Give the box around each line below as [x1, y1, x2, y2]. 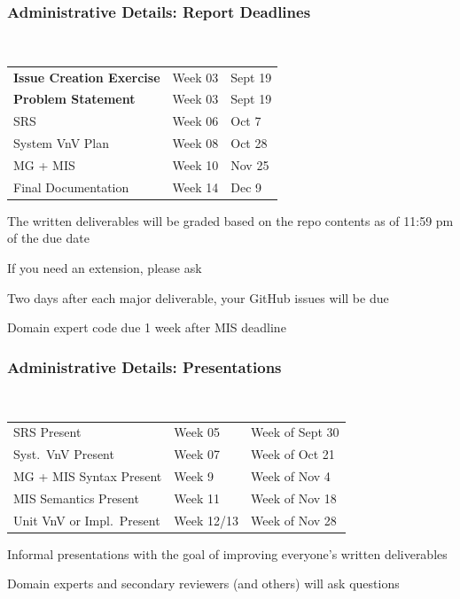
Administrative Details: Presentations [7, 355, 282, 377]
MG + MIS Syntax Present [13, 467, 162, 486]
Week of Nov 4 [250, 467, 331, 486]
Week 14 [172, 177, 219, 196]
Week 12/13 [174, 510, 238, 529]
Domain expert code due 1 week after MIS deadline [7, 318, 286, 337]
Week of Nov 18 [250, 488, 337, 507]
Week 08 [172, 134, 219, 152]
